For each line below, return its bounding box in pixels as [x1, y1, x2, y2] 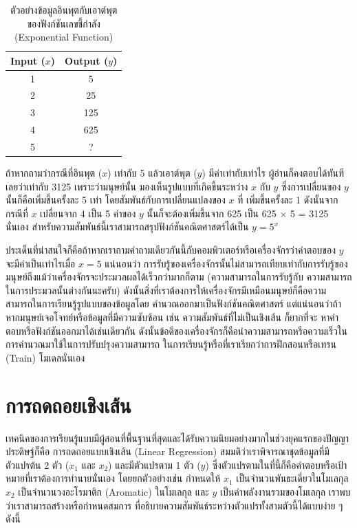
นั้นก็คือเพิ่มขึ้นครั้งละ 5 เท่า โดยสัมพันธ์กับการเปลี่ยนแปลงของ [6, 192, 226, 207]
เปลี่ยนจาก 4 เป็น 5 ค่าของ [40, 206, 136, 220]
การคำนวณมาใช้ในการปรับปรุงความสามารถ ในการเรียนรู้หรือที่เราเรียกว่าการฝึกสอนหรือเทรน [6, 337, 336, 351]
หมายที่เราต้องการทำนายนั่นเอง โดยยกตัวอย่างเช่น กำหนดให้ [6, 471, 221, 485]
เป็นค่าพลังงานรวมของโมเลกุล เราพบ [219, 484, 351, 498]
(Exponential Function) [14, 30, 113, 44]
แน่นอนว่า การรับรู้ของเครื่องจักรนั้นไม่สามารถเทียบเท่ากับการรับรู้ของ [105, 256, 348, 270]
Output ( [65, 53, 109, 67]
